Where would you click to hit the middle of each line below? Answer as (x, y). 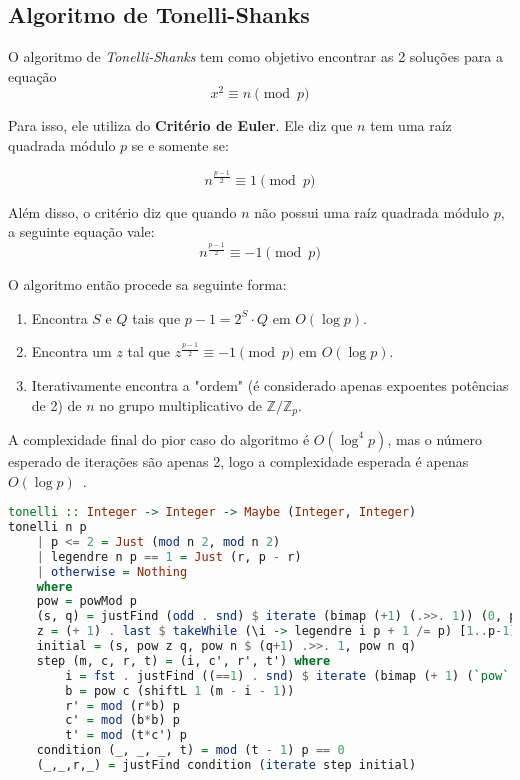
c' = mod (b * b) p (122, 720)
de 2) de (56, 404)
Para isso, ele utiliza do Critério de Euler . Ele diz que (180, 125)
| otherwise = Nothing (112, 571)
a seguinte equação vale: (81, 231)
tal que (149, 351)
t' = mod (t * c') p (126, 735)
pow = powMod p (86, 601)
